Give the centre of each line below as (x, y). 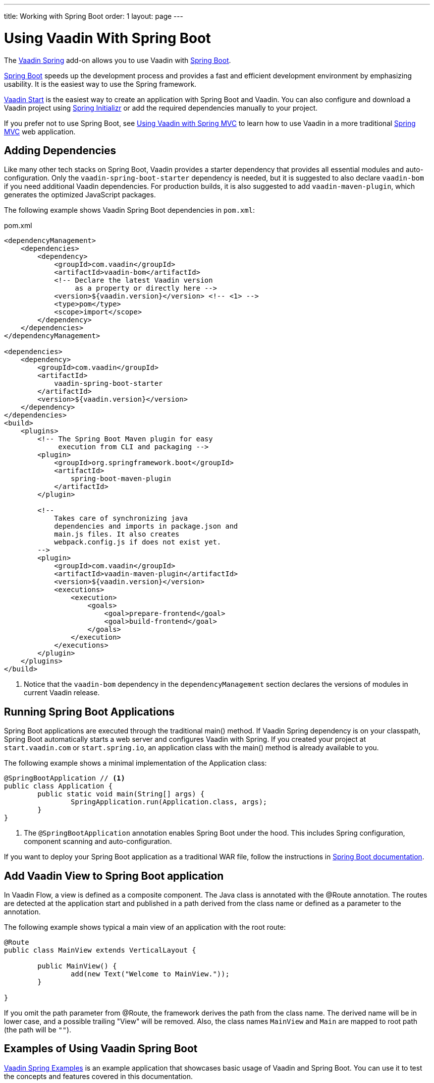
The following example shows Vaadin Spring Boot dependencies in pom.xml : (130, 210)
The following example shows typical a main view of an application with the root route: (145, 927)
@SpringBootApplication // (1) (65, 778)
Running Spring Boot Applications (89, 712)
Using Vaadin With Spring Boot (108, 38)
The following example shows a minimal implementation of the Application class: (136, 763)
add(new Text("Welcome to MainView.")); (150, 974)
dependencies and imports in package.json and (146, 526)
